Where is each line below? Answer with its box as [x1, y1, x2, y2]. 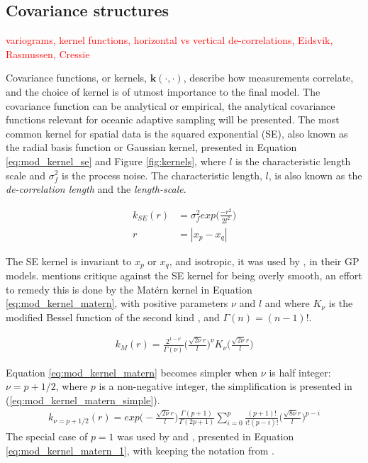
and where [264, 296, 310, 311]
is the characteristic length [235, 153, 351, 168]
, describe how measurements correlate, [183, 70, 354, 85]
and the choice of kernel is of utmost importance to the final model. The [6, 84, 320, 99]
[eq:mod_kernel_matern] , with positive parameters [6, 296, 228, 311]
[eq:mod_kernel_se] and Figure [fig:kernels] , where [6, 153, 226, 168]
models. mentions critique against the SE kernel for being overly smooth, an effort [6, 268, 362, 283]
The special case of [6, 429, 88, 444]
